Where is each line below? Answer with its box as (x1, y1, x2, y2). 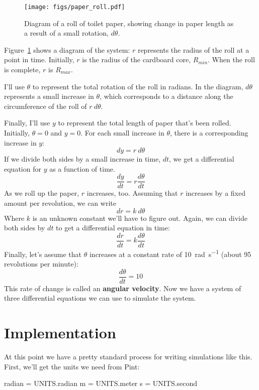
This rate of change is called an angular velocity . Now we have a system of (4, 283, 241, 293)
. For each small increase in (80, 127, 164, 138)
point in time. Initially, (4, 54, 74, 65)
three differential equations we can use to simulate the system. (4, 293, 196, 303)
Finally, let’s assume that (4, 248, 82, 259)
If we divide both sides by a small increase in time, (4, 154, 161, 164)
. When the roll (208, 54, 255, 65)
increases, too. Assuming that (87, 188, 178, 198)
